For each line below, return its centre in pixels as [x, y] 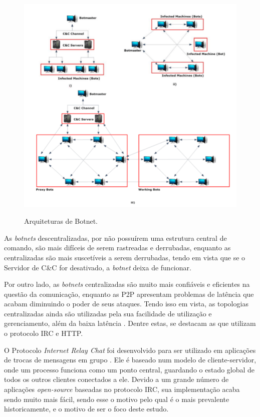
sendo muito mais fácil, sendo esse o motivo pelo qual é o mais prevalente [117, 399]
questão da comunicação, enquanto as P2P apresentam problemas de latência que [129, 294]
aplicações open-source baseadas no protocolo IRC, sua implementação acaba [122, 389]
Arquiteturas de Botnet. [61, 221]
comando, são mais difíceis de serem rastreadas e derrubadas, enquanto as [117, 248]
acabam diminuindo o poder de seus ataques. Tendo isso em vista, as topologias [126, 304]
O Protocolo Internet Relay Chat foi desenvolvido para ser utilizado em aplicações [130, 350]
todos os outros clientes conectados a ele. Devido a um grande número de [116, 379]
